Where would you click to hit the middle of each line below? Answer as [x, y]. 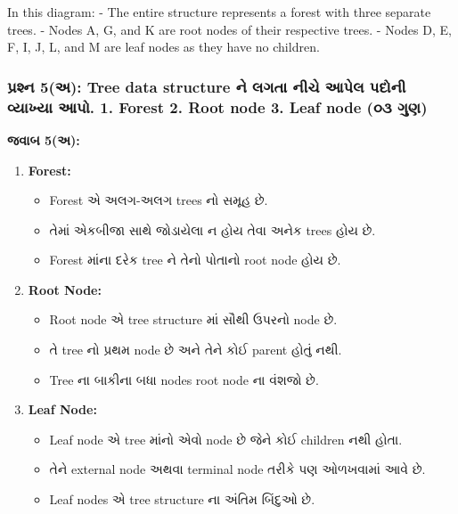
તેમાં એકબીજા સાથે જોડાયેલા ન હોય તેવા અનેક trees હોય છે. [213, 229]
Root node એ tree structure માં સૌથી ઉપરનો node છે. [193, 319]
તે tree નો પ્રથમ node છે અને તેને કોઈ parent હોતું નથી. [196, 350]
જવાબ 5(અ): [44, 139]
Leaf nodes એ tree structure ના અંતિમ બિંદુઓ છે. [182, 499]
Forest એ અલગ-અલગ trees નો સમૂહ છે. [159, 200]
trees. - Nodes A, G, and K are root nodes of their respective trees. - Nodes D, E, [229, 29]
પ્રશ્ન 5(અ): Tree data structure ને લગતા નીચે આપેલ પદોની [207, 86]
